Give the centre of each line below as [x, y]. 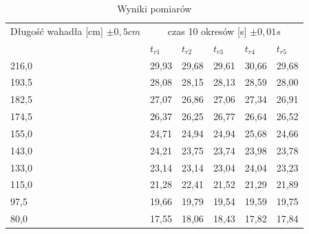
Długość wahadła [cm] [57, 31]
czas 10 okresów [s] [207, 31]
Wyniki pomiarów [154, 8]
